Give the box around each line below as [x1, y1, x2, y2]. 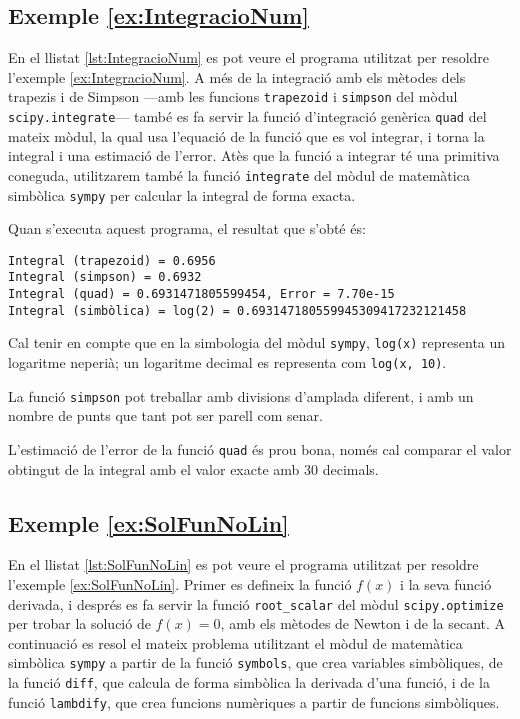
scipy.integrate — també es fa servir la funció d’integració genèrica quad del [8, 106, 487, 127]
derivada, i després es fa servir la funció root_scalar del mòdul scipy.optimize [8, 593, 504, 614]
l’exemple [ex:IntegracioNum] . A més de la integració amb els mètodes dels [8, 66, 466, 87]
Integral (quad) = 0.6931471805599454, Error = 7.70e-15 [8, 287, 395, 302]
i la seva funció [400, 574, 492, 595]
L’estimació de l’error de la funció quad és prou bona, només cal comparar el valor [8, 438, 512, 459]
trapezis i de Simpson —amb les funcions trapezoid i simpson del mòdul [8, 86, 458, 107]
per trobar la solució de [8, 613, 151, 634]
